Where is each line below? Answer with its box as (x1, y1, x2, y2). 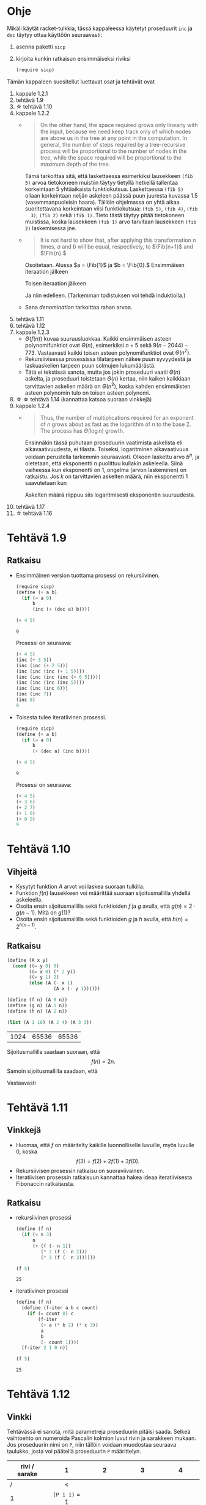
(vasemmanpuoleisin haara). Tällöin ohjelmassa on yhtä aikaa (24, 198, 180, 206)
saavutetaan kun (24, 479, 67, 486)
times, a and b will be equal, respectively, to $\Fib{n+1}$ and (40, 242, 193, 250)
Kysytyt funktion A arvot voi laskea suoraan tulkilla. (15, 883, 145, 891)
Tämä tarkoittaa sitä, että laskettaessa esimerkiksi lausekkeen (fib (24, 172, 193, 179)
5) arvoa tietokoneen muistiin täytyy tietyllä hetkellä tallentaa (24, 179, 178, 186)
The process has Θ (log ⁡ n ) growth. (40, 427, 125, 435)
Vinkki (7, 1412, 32, 1422)
